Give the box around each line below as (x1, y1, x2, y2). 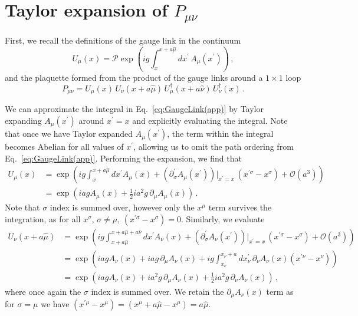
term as (266, 285, 294, 297)
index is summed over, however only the (50, 201, 195, 213)
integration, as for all (5, 212, 81, 225)
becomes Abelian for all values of (5, 140, 124, 153)
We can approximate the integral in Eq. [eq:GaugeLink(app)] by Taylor (5, 103, 264, 115)
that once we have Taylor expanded (5, 127, 133, 140)
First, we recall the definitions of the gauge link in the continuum (5, 34, 241, 46)
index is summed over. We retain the (91, 285, 224, 297)
